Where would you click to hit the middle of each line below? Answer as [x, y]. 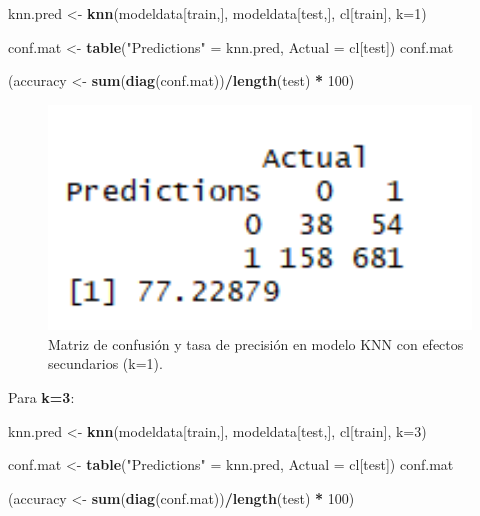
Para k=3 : [41, 396]
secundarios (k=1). [105, 363]
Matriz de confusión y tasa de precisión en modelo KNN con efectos [256, 343]
